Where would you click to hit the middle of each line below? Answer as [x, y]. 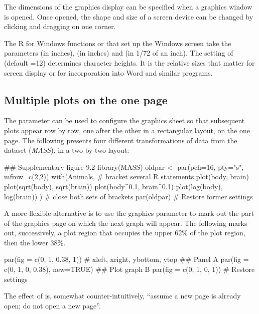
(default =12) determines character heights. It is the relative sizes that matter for [129, 62]
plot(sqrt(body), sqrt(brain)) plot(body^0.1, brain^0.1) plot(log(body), [113, 186]
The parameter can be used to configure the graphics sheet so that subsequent [124, 120]
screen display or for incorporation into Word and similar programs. [108, 72]
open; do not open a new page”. [52, 305]
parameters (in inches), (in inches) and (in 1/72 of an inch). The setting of [119, 53]
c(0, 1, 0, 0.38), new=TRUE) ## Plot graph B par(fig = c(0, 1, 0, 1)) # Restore [129, 269]
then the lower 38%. [35, 242]
